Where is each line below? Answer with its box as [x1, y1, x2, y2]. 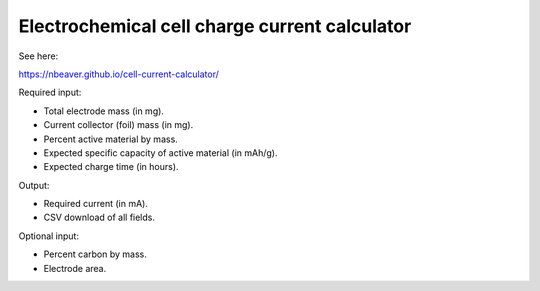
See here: [18, 50, 59, 62]
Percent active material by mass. [43, 133, 179, 145]
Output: [18, 179, 50, 191]
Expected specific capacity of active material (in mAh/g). [43, 146, 278, 159]
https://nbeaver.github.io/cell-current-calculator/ [18, 68, 220, 80]
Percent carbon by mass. [43, 248, 147, 260]
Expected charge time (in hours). [43, 161, 179, 173]
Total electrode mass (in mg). [43, 105, 165, 117]
